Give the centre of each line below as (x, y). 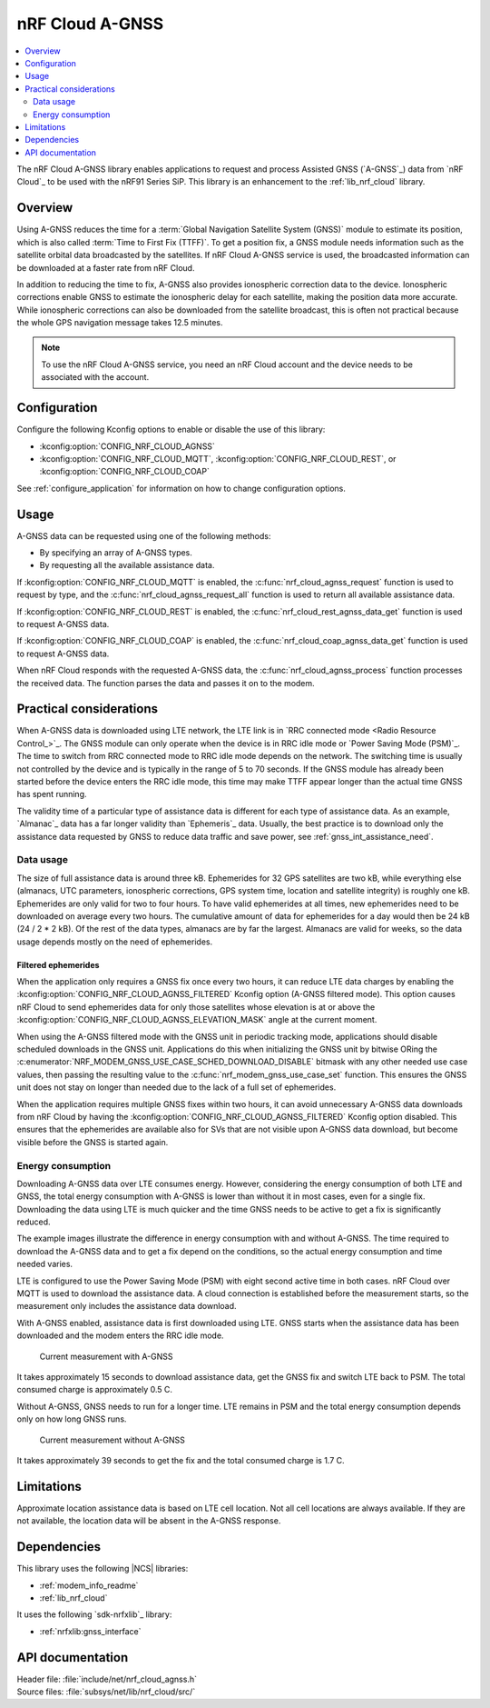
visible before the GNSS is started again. (93, 1142)
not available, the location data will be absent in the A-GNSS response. (149, 1521)
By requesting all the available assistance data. (127, 565)
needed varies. (44, 1264)
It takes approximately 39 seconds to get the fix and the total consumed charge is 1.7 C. (181, 1460)
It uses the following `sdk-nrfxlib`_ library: (94, 1614)
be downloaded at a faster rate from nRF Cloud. (106, 267)
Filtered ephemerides (58, 964)
